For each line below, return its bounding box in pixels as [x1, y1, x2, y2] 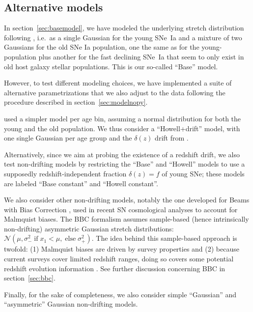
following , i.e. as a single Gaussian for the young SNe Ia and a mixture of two [4, 32, 242, 42]
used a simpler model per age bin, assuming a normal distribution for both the [4, 113, 241, 123]
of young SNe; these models [162, 168, 245, 178]
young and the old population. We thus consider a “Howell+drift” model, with [4, 123, 240, 133]
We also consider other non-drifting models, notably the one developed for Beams [4, 195, 250, 205]
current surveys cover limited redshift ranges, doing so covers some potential [4, 254, 234, 264]
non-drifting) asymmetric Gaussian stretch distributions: [4, 223, 174, 233]
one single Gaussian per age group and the [4, 133, 132, 143]
